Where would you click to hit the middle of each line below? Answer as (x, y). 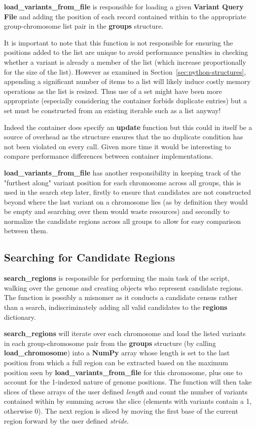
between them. (26, 231)
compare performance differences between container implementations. (109, 156)
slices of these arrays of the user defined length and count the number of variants (126, 391)
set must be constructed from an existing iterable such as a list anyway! (112, 110)
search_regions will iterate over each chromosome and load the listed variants (125, 333)
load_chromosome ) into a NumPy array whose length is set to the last (117, 353)
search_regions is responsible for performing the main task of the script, (117, 278)
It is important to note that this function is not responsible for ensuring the (119, 42)
